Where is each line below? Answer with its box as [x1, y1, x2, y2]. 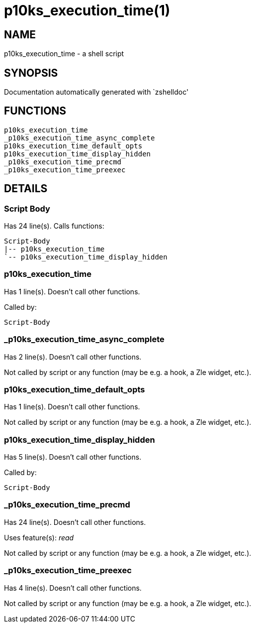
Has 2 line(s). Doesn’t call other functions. [4, 352, 142, 361]
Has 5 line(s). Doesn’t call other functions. [4, 453, 142, 462]
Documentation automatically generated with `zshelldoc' [4, 88, 189, 97]
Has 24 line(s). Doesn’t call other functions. [4, 517, 146, 526]
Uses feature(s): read [4, 533, 74, 542]
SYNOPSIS [4, 66, 58, 79]
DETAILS [4, 182, 48, 195]
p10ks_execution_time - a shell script [4, 49, 124, 58]
